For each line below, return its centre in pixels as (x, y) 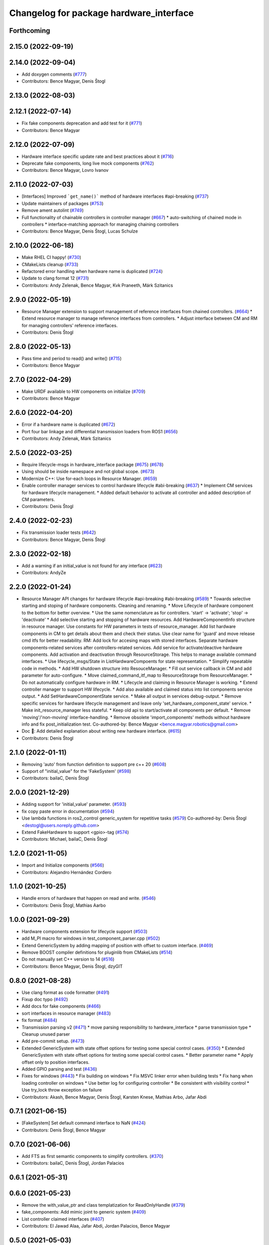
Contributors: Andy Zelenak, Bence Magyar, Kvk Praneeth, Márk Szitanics (97, 285)
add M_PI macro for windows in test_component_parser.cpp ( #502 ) (91, 938)
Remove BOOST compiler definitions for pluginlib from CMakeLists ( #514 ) (97, 952)
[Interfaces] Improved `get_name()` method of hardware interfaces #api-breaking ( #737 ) (115, 196)
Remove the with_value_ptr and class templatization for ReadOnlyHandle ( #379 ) (103, 1205)
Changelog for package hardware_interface (102, 13)
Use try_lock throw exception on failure (62, 1090)
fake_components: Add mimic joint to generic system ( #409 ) (84, 1212)
